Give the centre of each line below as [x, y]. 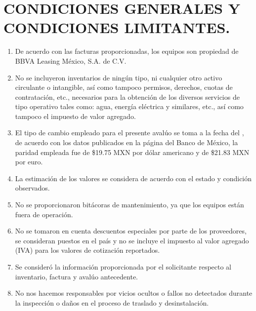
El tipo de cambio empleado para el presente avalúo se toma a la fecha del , [129, 133]
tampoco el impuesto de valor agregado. [75, 116]
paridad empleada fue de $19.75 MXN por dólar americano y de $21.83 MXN [132, 152]
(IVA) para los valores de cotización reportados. [87, 250]
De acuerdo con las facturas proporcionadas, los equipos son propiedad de [127, 51]
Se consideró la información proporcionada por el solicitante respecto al [123, 267]
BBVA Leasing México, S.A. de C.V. [71, 60]
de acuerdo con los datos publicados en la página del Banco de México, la [127, 142]
